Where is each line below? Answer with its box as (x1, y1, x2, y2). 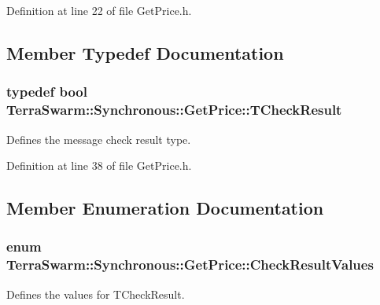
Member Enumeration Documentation (6, 196, 324, 220)
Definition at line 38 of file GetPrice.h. (6, 157, 192, 174)
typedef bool (6, 82, 87, 101)
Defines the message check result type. (6, 130, 191, 147)
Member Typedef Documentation (6, 40, 284, 64)
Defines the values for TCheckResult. (6, 285, 185, 302)
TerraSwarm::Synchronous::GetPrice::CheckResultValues (6, 255, 374, 274)
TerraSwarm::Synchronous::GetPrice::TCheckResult (6, 100, 342, 119)
